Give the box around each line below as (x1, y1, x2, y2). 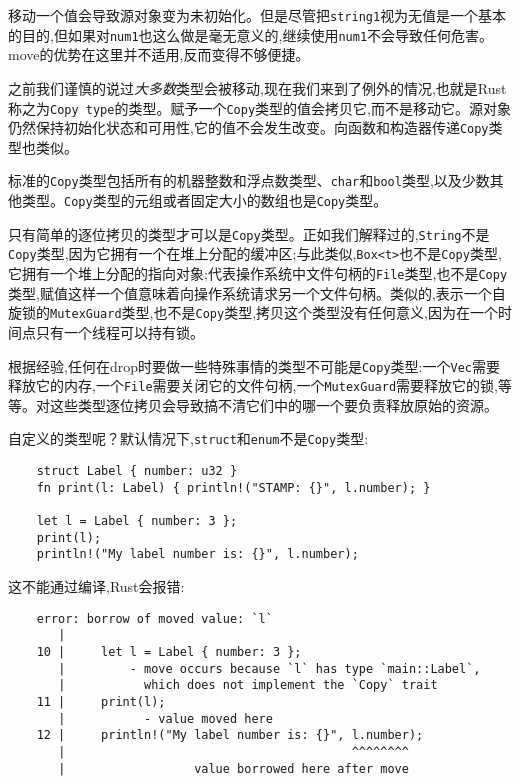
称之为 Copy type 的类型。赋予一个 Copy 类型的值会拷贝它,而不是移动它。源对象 (8, 97, 511, 118)
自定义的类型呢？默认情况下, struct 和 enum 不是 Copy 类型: (8, 428, 369, 449)
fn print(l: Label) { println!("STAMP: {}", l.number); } (36, 480, 431, 495)
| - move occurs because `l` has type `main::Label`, (58, 661, 481, 676)
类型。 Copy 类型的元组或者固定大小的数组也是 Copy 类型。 (21, 190, 388, 211)
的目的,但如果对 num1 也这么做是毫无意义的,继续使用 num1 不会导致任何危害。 (8, 24, 494, 45)
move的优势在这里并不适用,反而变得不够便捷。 (8, 44, 310, 65)
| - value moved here (58, 711, 273, 726)
